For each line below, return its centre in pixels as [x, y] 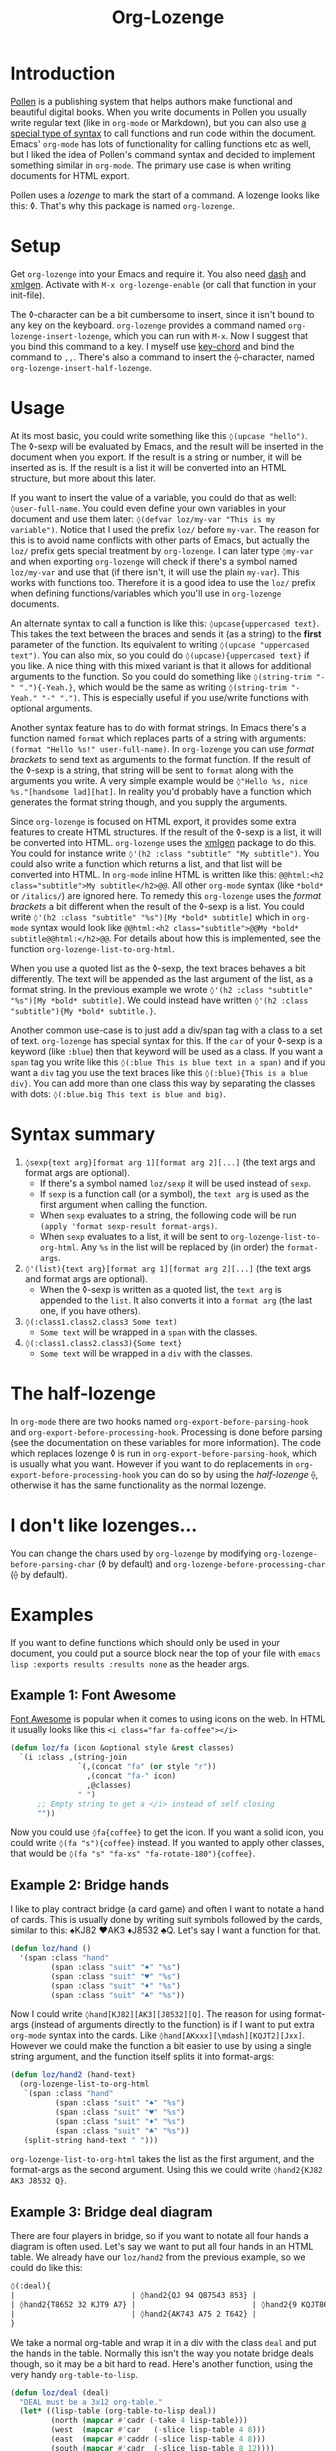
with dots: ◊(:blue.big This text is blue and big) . [118, 1093]
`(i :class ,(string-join [73, 1757]
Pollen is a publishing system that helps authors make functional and [151, 101]
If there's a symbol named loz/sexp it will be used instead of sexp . [175, 1183]
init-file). [27, 295]
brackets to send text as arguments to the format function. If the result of [161, 759]
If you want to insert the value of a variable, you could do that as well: [153, 497]
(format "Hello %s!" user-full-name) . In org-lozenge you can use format [162, 748]
